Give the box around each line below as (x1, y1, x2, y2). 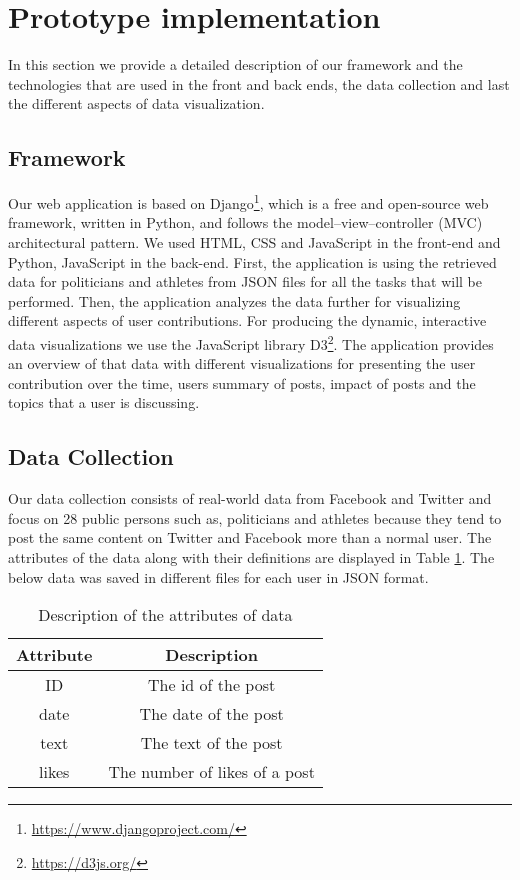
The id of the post (148, 673, 276, 697)
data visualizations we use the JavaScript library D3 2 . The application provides (8, 330, 494, 354)
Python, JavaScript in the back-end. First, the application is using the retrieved (8, 251, 497, 272)
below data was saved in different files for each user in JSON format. (8, 566, 429, 587)
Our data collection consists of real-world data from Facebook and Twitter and (8, 488, 492, 509)
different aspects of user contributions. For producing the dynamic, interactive (8, 310, 487, 331)
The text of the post (140, 731, 283, 755)
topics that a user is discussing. (8, 392, 200, 413)
